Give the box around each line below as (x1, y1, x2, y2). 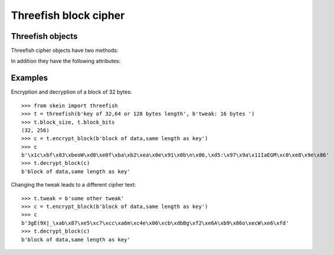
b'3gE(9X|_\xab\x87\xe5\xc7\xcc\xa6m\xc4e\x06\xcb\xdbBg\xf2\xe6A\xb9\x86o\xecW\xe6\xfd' (21, 220, 289, 226)
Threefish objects (11, 31, 78, 41)
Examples (11, 73, 48, 83)
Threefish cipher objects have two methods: (11, 47, 119, 54)
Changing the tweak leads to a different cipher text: (11, 181, 136, 188)
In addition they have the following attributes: (11, 58, 121, 65)
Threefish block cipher (11, 9, 125, 22)
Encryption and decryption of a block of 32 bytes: (11, 88, 132, 95)
